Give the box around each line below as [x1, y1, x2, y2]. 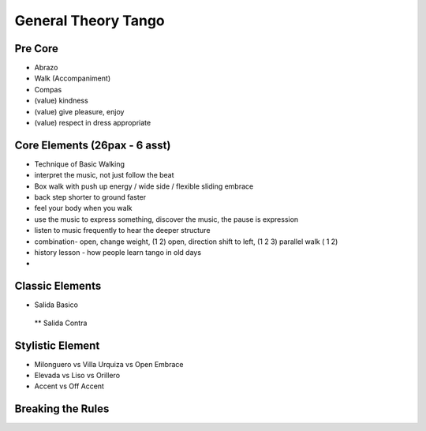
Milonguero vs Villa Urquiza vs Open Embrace [34, 359, 184, 369]
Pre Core [14, 42, 59, 55]
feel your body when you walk [34, 204, 133, 213]
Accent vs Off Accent [34, 381, 104, 391]
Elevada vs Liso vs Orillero [34, 371, 121, 380]
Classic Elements [14, 279, 102, 293]
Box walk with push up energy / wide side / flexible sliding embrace [34, 182, 254, 191]
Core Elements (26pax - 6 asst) [14, 138, 171, 152]
